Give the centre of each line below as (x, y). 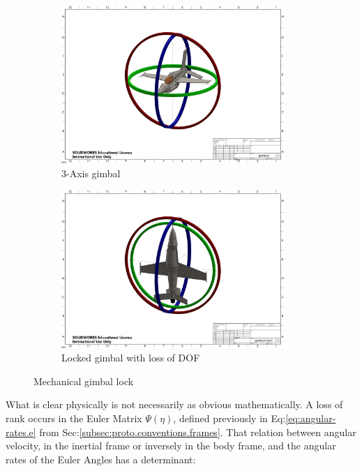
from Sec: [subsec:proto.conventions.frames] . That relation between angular (198, 432)
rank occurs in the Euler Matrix (74, 418)
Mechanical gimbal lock (84, 381)
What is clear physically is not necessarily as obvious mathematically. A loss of (174, 404)
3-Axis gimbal (91, 173)
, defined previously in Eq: (229, 418)
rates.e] (21, 432)
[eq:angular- (311, 418)
